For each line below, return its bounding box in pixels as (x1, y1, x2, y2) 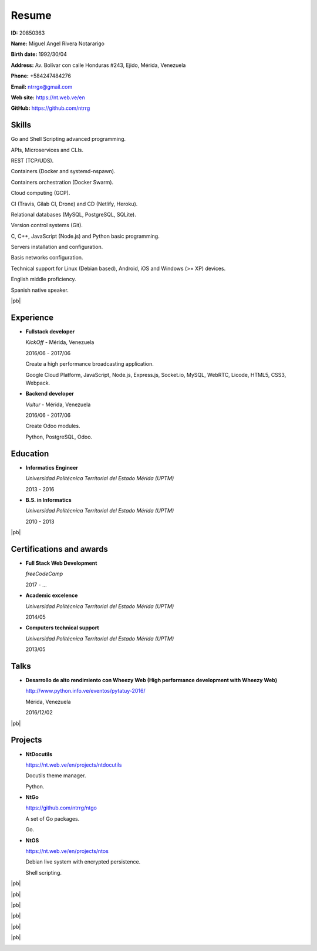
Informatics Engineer (25, 464, 79, 471)
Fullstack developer (25, 328, 75, 335)
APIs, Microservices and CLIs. (11, 146, 83, 153)
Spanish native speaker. (11, 286, 69, 294)
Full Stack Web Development (25, 559, 97, 566)
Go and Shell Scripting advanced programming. (11, 136, 126, 143)
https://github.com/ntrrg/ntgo (25, 804, 97, 811)
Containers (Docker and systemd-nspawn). (11, 168, 116, 175)
